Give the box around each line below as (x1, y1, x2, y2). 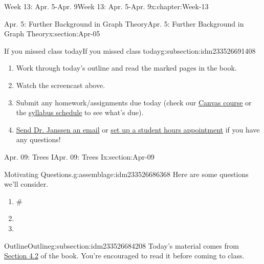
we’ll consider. (4, 179, 49, 189)
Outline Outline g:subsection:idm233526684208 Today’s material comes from (4, 240, 239, 251)
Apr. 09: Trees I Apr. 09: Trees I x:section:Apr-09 (4, 151, 155, 162)
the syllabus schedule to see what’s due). (16, 107, 144, 118)
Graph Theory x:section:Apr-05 (4, 28, 100, 39)
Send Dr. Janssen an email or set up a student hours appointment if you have (16, 124, 260, 135)
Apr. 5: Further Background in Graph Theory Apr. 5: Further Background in (4, 18, 244, 29)
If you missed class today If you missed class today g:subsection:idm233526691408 (4, 45, 256, 56)
